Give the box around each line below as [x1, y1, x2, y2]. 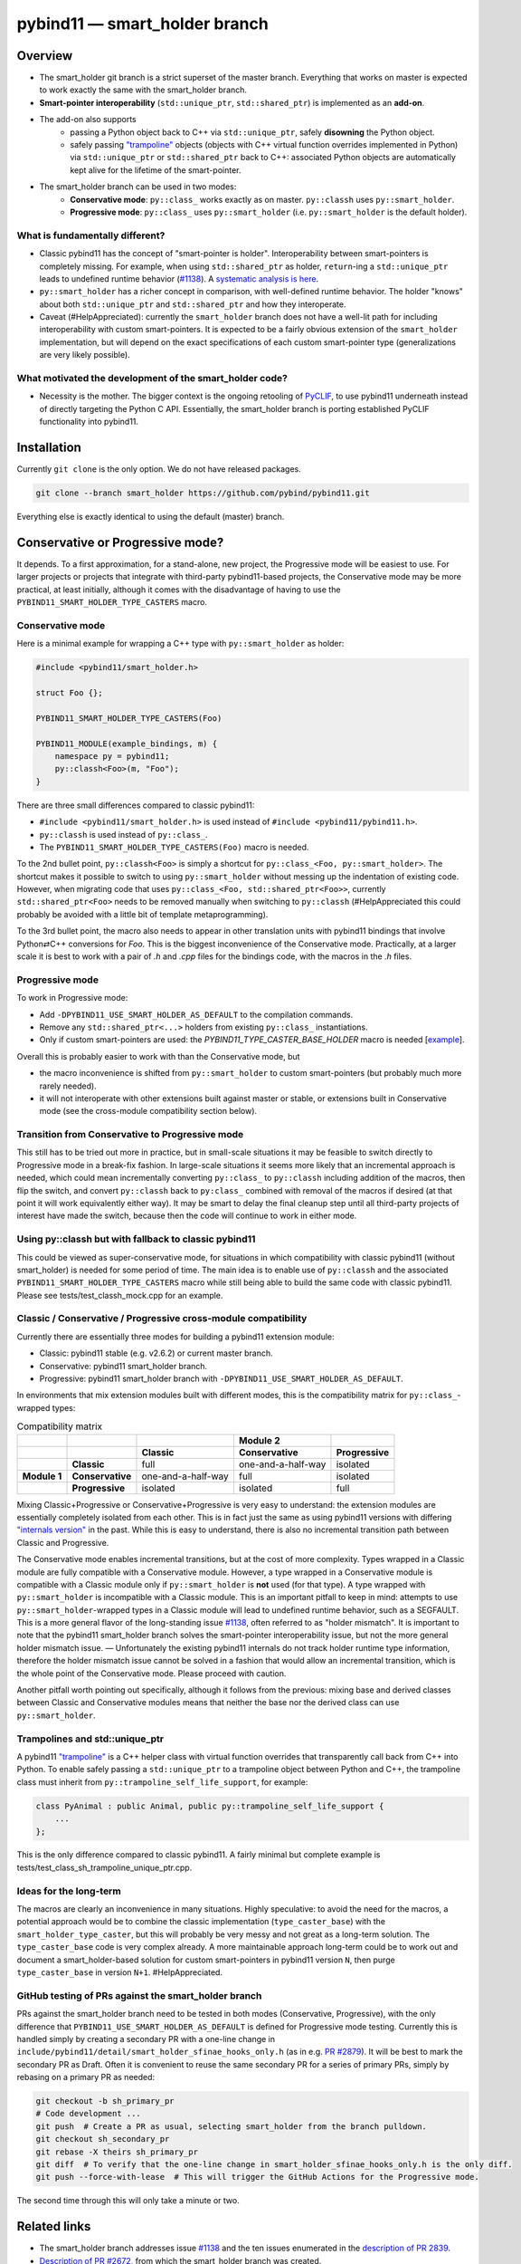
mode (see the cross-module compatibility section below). [39, 1106, 258, 1117]
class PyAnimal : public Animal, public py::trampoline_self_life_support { [35, 1800, 384, 1811]
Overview [16, 48, 73, 63]
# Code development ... [35, 2108, 142, 2119]
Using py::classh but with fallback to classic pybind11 [16, 1233, 256, 1245]
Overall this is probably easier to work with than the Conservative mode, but [16, 1050, 300, 1061]
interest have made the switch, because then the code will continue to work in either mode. [16, 1210, 357, 1222]
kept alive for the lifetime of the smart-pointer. [70, 164, 242, 176]
